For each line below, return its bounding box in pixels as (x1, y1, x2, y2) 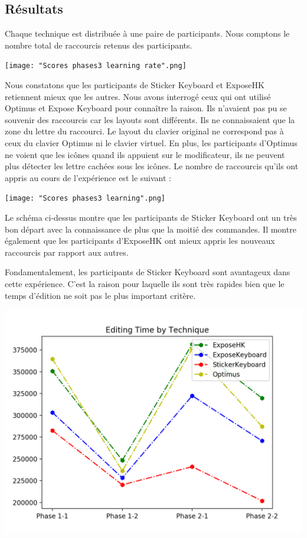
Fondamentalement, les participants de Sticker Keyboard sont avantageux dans (5, 266, 290, 278)
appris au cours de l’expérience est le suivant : (5, 171, 171, 183)
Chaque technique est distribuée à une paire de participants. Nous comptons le (5, 27, 290, 40)
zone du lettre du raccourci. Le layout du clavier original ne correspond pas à (5, 125, 284, 137)
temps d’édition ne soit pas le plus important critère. (5, 289, 196, 301)
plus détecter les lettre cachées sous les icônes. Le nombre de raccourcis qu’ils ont (5, 160, 299, 172)
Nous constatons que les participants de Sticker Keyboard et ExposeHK (5, 79, 264, 91)
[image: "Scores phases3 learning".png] (5, 194, 166, 203)
